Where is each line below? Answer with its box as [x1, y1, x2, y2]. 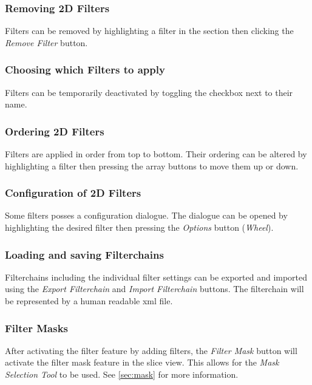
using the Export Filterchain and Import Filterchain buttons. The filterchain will [5, 282, 304, 295]
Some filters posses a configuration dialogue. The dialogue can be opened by [5, 209, 288, 222]
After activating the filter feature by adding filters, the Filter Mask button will [5, 344, 297, 356]
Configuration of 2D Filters [5, 185, 141, 200]
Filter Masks [5, 320, 69, 335]
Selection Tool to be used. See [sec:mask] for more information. [5, 368, 239, 381]
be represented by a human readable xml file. [5, 295, 173, 307]
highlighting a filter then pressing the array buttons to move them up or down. [5, 159, 299, 172]
